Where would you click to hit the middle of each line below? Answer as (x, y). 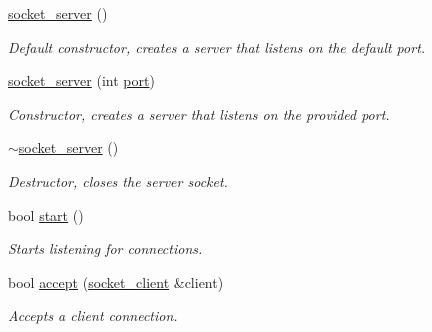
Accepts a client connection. (93, 315)
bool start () (46, 214)
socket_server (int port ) (81, 80)
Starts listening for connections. (105, 248)
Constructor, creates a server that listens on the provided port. (199, 113)
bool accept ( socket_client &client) (116, 281)
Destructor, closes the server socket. (118, 180)
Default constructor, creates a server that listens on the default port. (217, 46)
